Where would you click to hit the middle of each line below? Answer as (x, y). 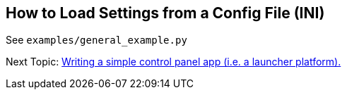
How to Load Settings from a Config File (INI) (165, 13)
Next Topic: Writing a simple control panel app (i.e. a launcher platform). (173, 62)
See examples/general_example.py (96, 40)
